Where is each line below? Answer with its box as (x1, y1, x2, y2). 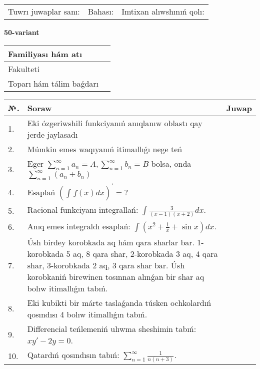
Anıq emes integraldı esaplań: (27, 220, 130, 232)
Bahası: (87, 6, 114, 17)
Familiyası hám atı (8, 48, 82, 60)
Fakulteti (8, 63, 39, 75)
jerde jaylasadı (27, 128, 78, 140)
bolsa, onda (151, 157, 191, 169)
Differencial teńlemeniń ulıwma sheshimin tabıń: (27, 322, 196, 334)
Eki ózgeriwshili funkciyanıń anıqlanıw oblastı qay (27, 117, 202, 129)
